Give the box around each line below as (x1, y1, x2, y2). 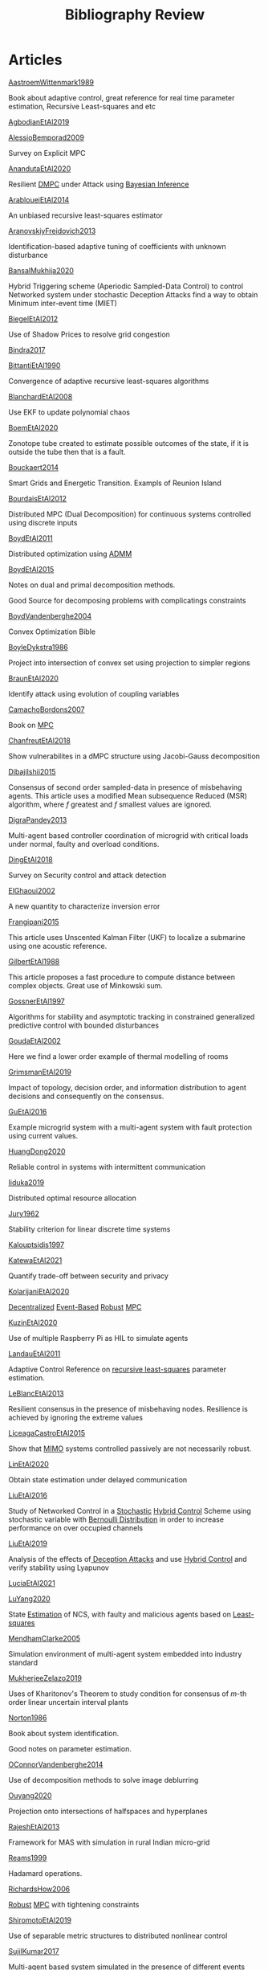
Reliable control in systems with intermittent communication (8, 1162, 206, 1171)
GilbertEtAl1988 (8, 956, 60, 966)
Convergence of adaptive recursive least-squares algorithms (8, 376, 209, 386)
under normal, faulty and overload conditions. (8, 839, 160, 848)
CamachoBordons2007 (8, 705, 85, 714)
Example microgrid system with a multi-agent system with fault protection (8, 1122, 253, 1132)
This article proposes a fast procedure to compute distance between (8, 972, 235, 982)
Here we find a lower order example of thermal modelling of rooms (8, 1051, 229, 1061)
